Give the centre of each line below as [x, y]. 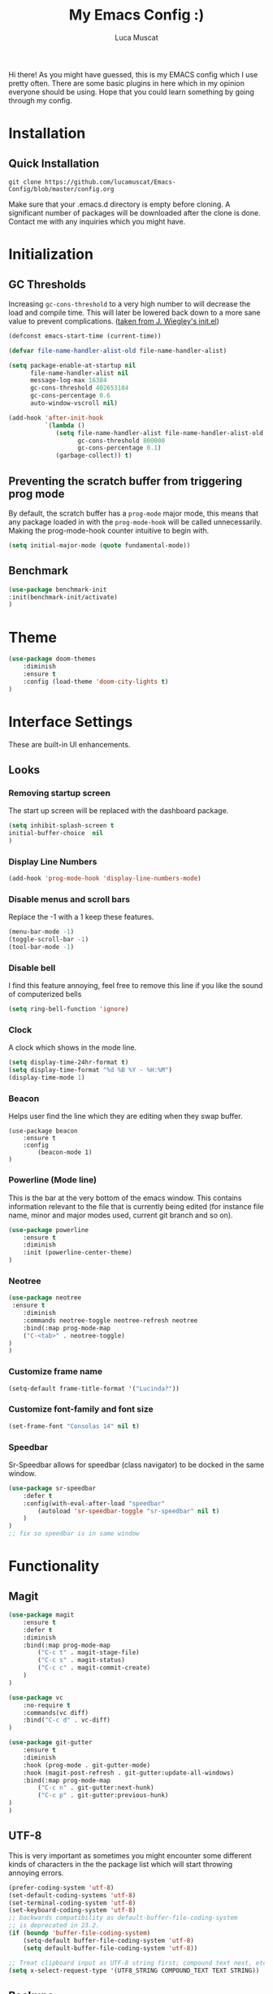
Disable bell [32, 968]
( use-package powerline [49, 1230]
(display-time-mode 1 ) [47, 1078]
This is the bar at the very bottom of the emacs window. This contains [125, 1198]
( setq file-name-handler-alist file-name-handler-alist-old [160, 433]
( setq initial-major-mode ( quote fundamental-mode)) [100, 546]
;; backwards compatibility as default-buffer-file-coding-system [123, 1918]
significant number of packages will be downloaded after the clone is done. [135, 212]
